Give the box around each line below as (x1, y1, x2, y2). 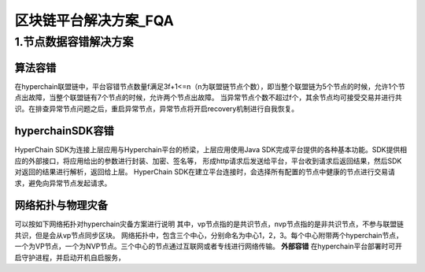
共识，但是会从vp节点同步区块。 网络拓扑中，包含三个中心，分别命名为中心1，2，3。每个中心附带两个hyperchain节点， (14, 230, 403, 240)
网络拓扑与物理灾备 (14, 199, 108, 212)
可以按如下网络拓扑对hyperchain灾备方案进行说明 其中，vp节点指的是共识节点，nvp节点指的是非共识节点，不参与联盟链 (14, 219, 405, 229)
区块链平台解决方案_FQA (14, 12, 175, 29)
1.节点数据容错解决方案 (14, 35, 134, 49)
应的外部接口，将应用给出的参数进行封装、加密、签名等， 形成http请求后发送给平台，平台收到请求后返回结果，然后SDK (14, 156, 402, 166)
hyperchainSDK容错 (14, 125, 114, 138)
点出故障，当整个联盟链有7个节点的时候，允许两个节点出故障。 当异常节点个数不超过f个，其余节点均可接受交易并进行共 (14, 93, 403, 102)
